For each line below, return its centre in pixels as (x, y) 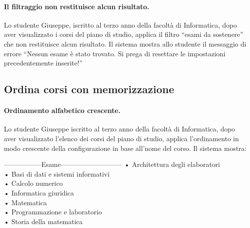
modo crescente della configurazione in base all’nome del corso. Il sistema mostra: (125, 148)
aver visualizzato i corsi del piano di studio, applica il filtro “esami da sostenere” (124, 34)
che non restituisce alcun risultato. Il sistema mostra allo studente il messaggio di (125, 43)
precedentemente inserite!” (43, 63)
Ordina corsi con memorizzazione (89, 89)
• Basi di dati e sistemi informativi (57, 173)
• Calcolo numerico (33, 183)
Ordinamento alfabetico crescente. (62, 110)
